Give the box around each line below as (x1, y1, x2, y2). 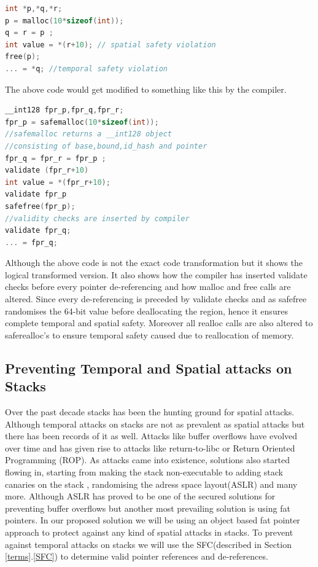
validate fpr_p (5, 190, 67, 199)
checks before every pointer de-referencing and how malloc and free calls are (5, 280, 291, 293)
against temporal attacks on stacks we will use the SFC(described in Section (5, 538, 292, 550)
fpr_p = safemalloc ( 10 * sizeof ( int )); (5, 117, 159, 127)
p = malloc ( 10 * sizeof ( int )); (5, 16, 124, 25)
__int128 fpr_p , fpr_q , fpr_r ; (5, 106, 124, 115)
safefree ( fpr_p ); (5, 201, 76, 211)
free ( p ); (5, 52, 41, 61)
